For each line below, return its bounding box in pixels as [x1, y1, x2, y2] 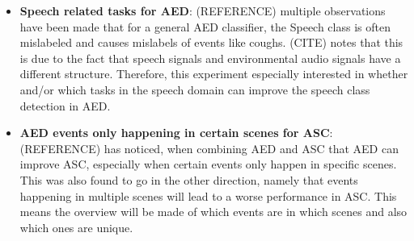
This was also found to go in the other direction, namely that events [19, 171, 358, 188]
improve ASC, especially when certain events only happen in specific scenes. [19, 156, 397, 172]
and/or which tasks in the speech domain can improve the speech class [19, 81, 370, 98]
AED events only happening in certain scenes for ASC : [19, 124, 333, 141]
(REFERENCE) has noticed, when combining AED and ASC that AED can [19, 139, 399, 156]
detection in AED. [19, 97, 111, 114]
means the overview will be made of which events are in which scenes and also [19, 203, 408, 220]
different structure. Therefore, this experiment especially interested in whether [19, 65, 408, 82]
